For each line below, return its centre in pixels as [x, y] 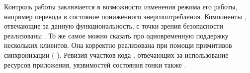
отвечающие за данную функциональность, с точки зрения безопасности [114, 26]
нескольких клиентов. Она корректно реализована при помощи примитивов [118, 45]
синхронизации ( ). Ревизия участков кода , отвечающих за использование [116, 55]
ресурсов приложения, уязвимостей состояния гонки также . [95, 64]
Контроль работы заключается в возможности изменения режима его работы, [121, 6]
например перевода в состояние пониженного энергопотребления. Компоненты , [125, 16]
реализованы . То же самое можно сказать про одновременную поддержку [116, 35]
